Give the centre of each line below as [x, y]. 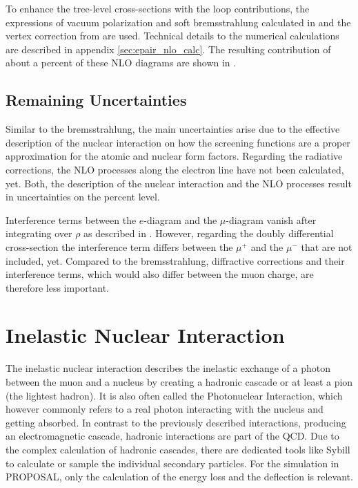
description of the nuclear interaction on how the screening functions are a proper [178, 142]
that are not [327, 246]
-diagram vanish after [271, 219]
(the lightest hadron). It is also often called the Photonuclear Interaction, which [174, 395]
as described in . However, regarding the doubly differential [209, 233]
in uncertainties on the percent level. [83, 197]
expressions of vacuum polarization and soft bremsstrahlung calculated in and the [178, 22]
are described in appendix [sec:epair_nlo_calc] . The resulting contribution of [168, 49]
